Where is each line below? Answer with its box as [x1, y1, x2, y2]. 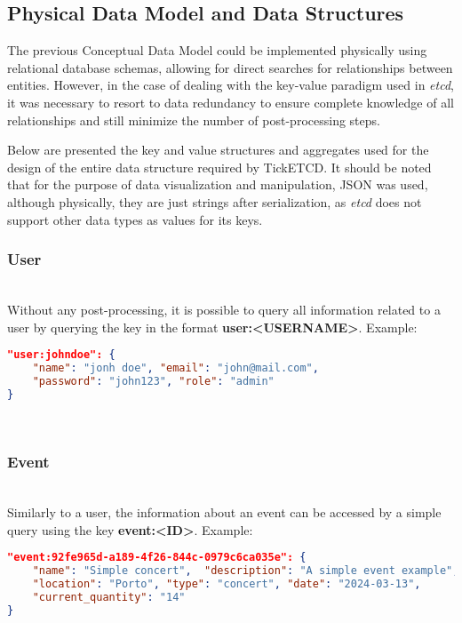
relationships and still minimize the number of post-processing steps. [7, 110, 380, 129]
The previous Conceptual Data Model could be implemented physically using [7, 41, 427, 60]
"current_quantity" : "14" [32, 590, 186, 603]
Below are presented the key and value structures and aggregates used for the [7, 140, 429, 159]
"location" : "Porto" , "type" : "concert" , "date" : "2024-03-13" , [32, 577, 421, 590]
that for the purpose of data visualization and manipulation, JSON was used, [7, 175, 428, 194]
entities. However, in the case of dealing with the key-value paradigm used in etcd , [7, 76, 454, 94]
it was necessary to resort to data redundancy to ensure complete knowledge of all [7, 92, 454, 111]
